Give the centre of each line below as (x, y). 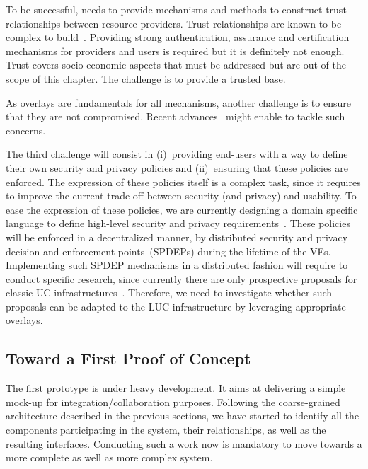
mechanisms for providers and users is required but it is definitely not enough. (175, 51)
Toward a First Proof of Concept (128, 358)
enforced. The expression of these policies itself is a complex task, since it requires (183, 181)
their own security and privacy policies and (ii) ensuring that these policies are (177, 167)
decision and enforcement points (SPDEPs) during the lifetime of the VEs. (168, 251)
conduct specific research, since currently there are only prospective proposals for (182, 278)
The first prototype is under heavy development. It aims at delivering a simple (176, 388)
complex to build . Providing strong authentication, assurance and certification (178, 37)
